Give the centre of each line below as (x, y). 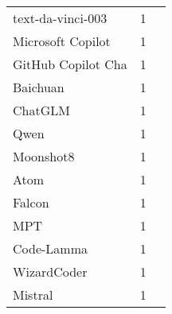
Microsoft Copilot (62, 41)
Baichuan (39, 87)
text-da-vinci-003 (60, 18)
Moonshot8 (44, 156)
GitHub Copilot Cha (70, 64)
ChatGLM (41, 110)
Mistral (33, 295)
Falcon (31, 202)
